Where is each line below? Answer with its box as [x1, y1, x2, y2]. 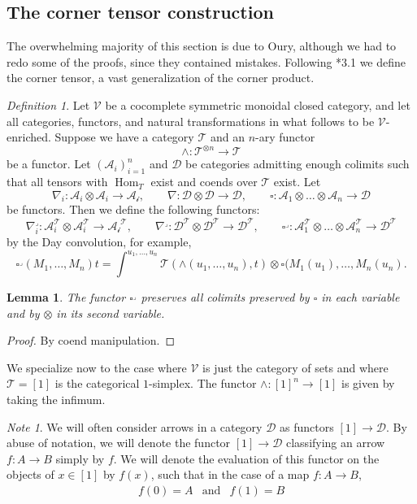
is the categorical [54, 375, 140, 392]
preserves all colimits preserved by [141, 289, 310, 306]
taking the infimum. [7, 391, 106, 408]
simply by [55, 450, 105, 467]
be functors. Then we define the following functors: [7, 201, 260, 218]
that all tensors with [7, 173, 108, 190]
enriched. [7, 128, 51, 146]
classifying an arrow [285, 434, 385, 451]
